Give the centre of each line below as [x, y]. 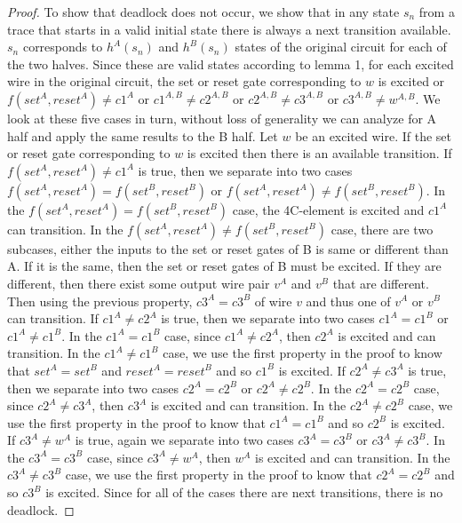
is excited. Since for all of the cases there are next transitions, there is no [244, 492]
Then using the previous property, [100, 301]
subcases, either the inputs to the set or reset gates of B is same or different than [228, 248]
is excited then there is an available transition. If [319, 153]
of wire [273, 301]
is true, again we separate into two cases [184, 440]
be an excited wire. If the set [373, 135]
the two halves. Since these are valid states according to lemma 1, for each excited [231, 63]
